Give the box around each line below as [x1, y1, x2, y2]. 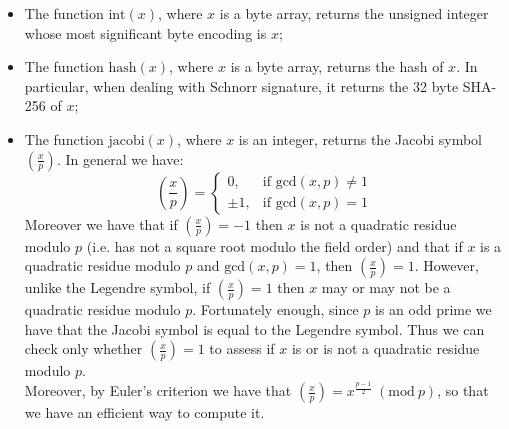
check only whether [24, 338, 143, 359]
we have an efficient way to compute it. [24, 402, 265, 423]
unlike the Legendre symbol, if [24, 277, 211, 298]
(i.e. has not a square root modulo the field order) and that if [86, 235, 463, 256]
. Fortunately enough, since [192, 299, 359, 320]
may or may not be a [321, 277, 451, 298]
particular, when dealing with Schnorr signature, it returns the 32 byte [24, 75, 459, 96]
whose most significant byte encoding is [24, 22, 267, 43]
